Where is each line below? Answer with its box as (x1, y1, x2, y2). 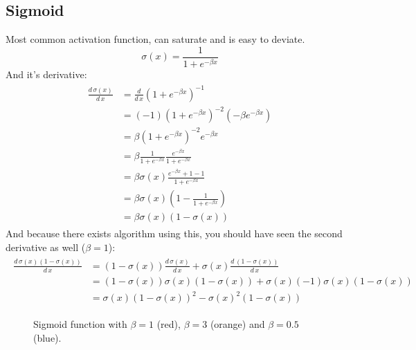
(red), (156, 317, 181, 331)
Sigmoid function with (33, 317, 127, 331)
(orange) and (210, 317, 265, 331)
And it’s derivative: (6, 66, 87, 81)
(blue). (33, 330, 62, 344)
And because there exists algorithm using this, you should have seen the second (6, 226, 343, 241)
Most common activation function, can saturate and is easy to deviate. (6, 32, 305, 46)
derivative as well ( (6, 239, 86, 254)
